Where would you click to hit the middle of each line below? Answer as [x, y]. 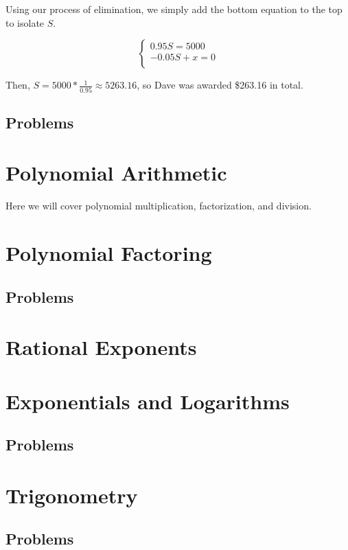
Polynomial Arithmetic [116, 173]
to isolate [25, 22]
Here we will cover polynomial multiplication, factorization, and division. [159, 206]
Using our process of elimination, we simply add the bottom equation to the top [174, 9]
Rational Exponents [101, 347]
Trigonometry [72, 495]
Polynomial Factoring [109, 253]
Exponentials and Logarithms [148, 401]
